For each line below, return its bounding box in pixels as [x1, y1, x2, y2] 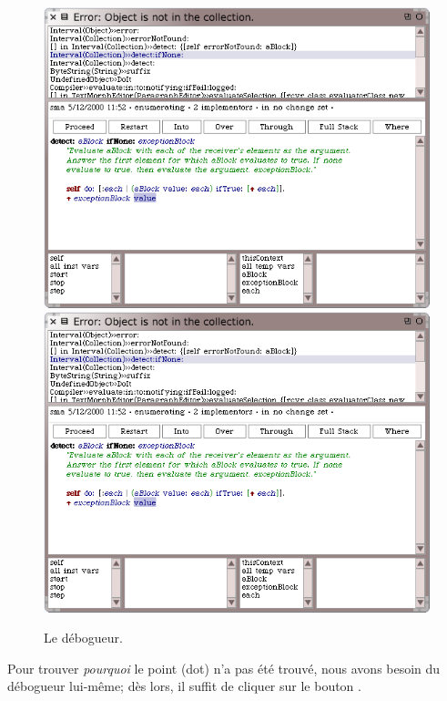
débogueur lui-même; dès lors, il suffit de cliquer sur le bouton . [7, 676, 361, 696]
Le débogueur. [44, 628, 123, 647]
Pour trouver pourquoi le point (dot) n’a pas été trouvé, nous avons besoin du [7, 658, 441, 677]
